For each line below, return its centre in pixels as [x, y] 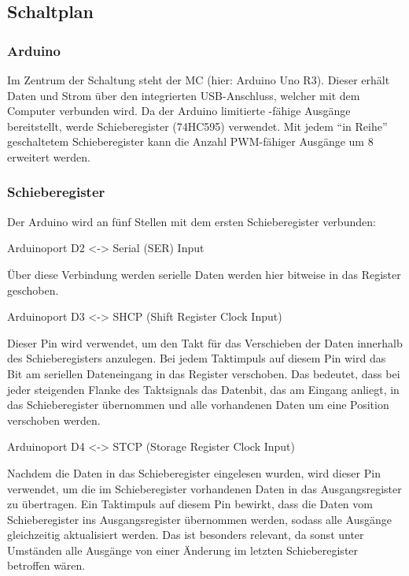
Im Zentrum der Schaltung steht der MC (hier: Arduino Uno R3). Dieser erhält [199, 80]
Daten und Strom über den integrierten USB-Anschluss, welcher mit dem [184, 95]
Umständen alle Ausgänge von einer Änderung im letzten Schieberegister [183, 550]
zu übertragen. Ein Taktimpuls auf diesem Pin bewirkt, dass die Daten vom [190, 504]
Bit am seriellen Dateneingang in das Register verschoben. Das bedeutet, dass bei [204, 373]
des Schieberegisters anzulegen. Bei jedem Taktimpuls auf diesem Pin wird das [197, 358]
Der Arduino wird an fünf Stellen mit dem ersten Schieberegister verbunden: [192, 221]
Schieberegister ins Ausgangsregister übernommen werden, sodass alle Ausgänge [199, 519]
